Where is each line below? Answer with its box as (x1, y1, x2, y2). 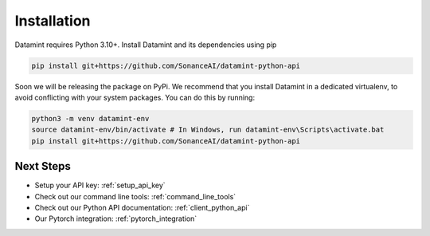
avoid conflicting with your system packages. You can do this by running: (14, 92, 255, 102)
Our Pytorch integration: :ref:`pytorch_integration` (34, 214, 197, 223)
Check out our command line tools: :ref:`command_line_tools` (34, 191, 236, 201)
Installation (14, 12, 91, 29)
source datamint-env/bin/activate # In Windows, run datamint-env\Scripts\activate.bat (31, 125, 385, 135)
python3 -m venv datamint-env (31, 114, 150, 123)
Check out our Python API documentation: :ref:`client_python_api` (34, 203, 250, 212)
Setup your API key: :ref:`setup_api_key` (34, 180, 166, 191)
